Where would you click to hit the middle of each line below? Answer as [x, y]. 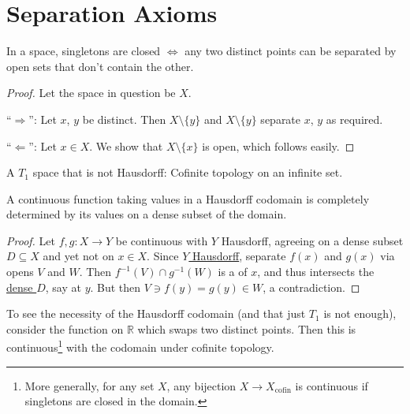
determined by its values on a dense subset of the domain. [147, 214]
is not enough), [360, 313]
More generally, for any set [89, 385]
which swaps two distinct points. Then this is [247, 328]
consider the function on [65, 328]
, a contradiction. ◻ [311, 287]
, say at [63, 287]
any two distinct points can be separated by [291, 51]
